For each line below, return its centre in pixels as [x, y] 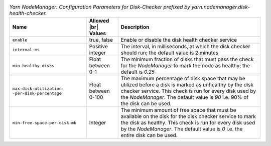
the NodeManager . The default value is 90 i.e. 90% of [184, 97]
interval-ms [26, 49]
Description [135, 27]
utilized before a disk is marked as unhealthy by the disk [187, 85]
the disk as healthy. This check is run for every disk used [188, 123]
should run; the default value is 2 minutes [170, 53]
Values [98, 34]
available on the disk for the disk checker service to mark [188, 116]
